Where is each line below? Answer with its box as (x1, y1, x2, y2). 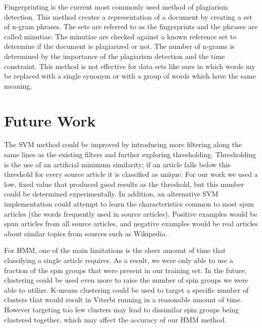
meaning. (4, 80, 32, 91)
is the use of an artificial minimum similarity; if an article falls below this (4, 159, 231, 169)
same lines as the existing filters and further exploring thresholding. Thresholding (4, 149, 256, 160)
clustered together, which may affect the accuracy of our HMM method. (4, 314, 227, 324)
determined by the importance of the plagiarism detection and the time (4, 50, 225, 61)
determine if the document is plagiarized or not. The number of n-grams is (4, 41, 235, 51)
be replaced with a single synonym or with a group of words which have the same (4, 71, 256, 81)
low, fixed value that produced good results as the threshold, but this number (4, 178, 244, 189)
